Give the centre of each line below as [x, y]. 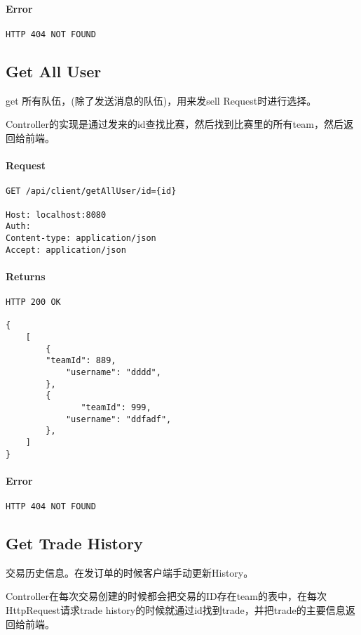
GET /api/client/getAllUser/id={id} [91, 191]
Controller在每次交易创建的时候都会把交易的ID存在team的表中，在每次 [166, 596]
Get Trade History [74, 543]
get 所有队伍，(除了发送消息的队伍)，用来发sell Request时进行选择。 [161, 100]
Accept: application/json [66, 250]
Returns [26, 276]
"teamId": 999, [116, 407]
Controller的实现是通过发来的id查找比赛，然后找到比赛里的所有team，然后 [175, 124]
